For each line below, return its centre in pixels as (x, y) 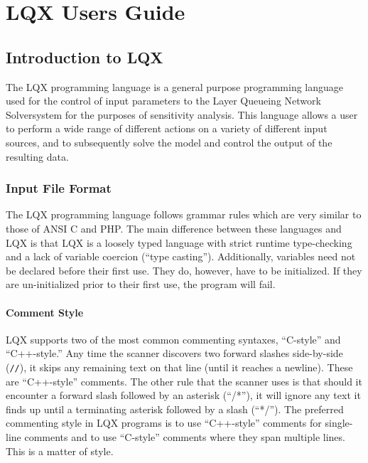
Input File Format (59, 188)
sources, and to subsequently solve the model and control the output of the (169, 142)
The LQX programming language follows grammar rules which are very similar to (184, 214)
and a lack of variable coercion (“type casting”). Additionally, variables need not (181, 256)
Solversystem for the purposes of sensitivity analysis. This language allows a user (182, 114)
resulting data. (37, 156)
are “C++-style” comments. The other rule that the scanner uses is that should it (184, 381)
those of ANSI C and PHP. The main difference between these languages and (174, 228)
